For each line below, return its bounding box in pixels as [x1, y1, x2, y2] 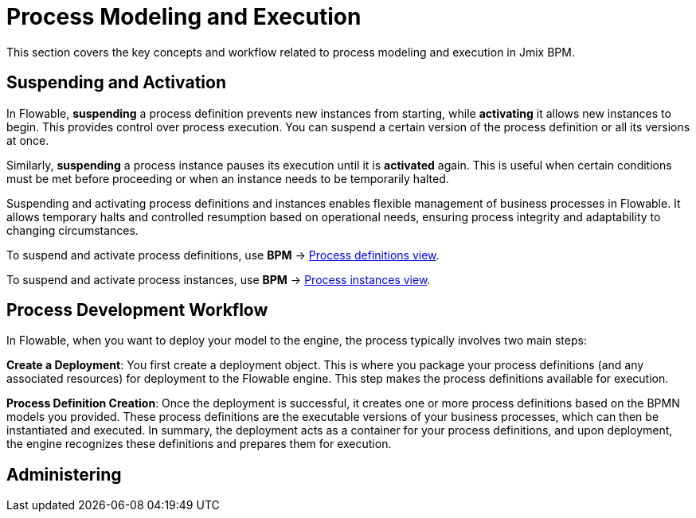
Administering [6, 464, 122, 485]
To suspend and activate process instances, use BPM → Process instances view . [6, 272, 431, 286]
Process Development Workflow [6, 300, 268, 321]
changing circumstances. [6, 223, 139, 237]
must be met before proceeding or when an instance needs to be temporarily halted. [6, 171, 449, 185]
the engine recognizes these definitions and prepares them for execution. [6, 437, 392, 451]
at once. [6, 133, 49, 147]
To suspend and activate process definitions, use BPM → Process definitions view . [6, 247, 440, 262]
